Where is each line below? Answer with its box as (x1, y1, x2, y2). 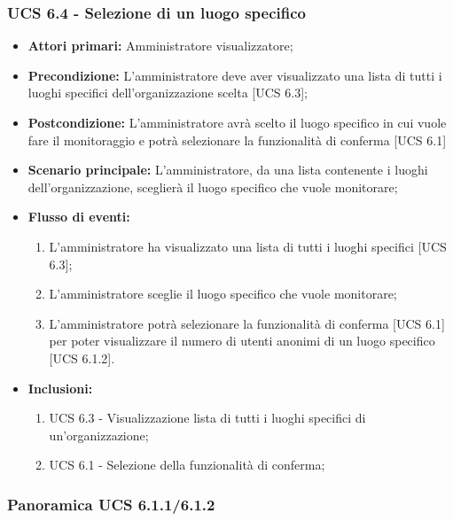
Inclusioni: (27, 378, 93, 397)
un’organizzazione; (49, 425, 149, 444)
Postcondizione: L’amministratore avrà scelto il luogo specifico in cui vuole (27, 113, 447, 131)
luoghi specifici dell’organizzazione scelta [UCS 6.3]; (27, 83, 308, 102)
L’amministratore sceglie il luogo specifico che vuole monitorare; (49, 284, 397, 303)
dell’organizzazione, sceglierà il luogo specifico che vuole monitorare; (27, 177, 398, 196)
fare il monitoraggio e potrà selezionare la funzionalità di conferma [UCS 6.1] (27, 130, 447, 149)
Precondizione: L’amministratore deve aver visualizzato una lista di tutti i (27, 66, 442, 84)
